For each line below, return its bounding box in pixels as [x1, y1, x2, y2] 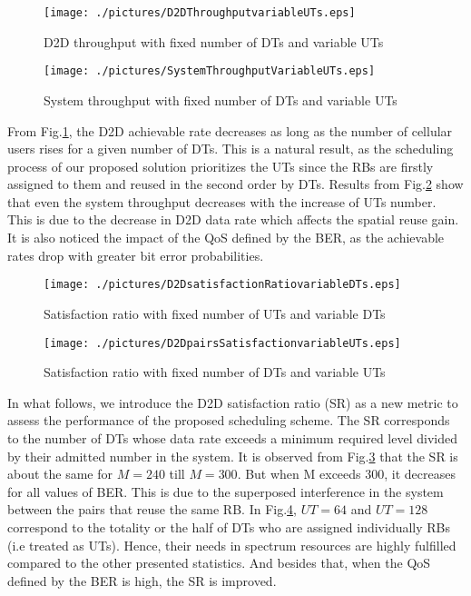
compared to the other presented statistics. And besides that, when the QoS [7, 553, 431, 572]
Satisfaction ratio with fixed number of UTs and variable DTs [44, 303, 386, 323]
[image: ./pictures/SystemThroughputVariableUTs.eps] [44, 65, 376, 78]
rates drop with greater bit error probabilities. [7, 245, 264, 264]
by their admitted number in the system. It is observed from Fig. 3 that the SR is [7, 446, 458, 465]
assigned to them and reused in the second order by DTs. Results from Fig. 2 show [7, 174, 464, 194]
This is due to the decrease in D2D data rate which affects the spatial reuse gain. [7, 210, 459, 229]
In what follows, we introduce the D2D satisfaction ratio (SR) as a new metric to [7, 392, 458, 412]
